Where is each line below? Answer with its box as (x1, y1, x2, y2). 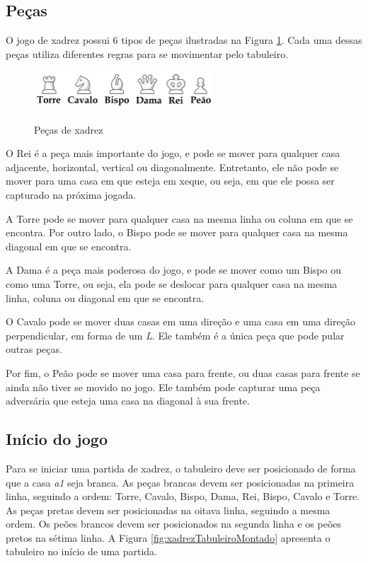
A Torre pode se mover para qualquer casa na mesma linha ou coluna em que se (6, 211, 353, 226)
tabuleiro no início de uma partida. (6, 544, 158, 559)
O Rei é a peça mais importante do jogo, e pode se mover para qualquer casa (6, 146, 340, 161)
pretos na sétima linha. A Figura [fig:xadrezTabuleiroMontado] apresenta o (6, 530, 330, 545)
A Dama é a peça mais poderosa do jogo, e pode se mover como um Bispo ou (6, 262, 341, 277)
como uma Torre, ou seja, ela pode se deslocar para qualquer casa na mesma (6, 276, 338, 291)
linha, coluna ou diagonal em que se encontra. (6, 290, 205, 305)
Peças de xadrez (34, 122, 103, 137)
